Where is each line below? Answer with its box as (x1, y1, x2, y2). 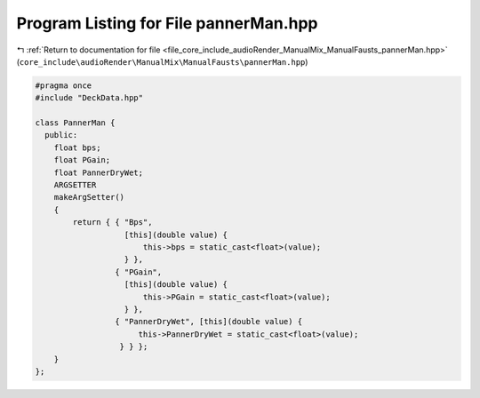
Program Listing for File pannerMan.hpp (16, 13, 318, 33)
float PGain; (53, 155, 111, 165)
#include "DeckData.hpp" (35, 93, 144, 103)
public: (44, 130, 78, 140)
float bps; (53, 142, 101, 153)
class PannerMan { (35, 118, 116, 128)
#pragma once (35, 80, 92, 91)
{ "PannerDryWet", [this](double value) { (114, 316, 303, 327)
